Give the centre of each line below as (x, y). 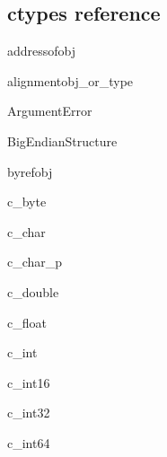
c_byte (27, 202)
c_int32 (29, 413)
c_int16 (29, 382)
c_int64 (29, 442)
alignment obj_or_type (70, 80)
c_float (27, 322)
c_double (33, 291)
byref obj (30, 171)
